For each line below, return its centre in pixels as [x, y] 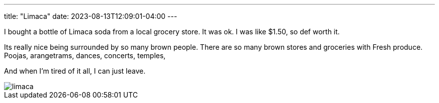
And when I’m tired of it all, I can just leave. [75, 71]
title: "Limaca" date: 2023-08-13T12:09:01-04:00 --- [91, 16]
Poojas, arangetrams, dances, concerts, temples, [85, 55]
